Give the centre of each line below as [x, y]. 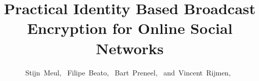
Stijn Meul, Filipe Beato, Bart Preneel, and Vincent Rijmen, [128, 72]
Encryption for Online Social [130, 28]
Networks [130, 48]
